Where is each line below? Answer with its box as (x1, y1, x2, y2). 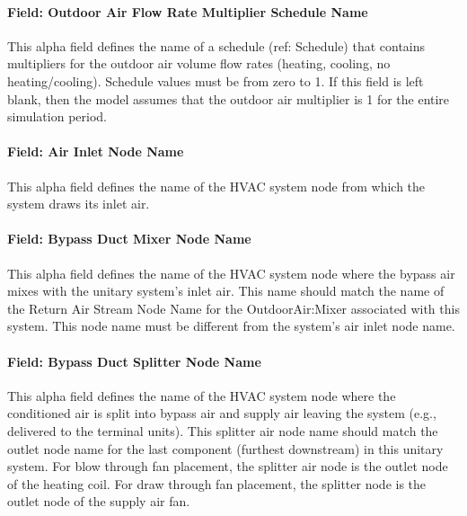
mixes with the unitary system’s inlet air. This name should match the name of (7, 281, 445, 300)
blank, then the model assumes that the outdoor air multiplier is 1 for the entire (7, 89, 450, 108)
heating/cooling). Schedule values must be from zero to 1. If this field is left (7, 71, 424, 90)
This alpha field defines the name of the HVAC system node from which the (7, 176, 426, 195)
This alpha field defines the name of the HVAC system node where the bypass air (7, 263, 455, 282)
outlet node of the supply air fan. (7, 492, 190, 511)
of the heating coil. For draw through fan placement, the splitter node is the (7, 474, 427, 493)
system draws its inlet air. (7, 194, 150, 213)
